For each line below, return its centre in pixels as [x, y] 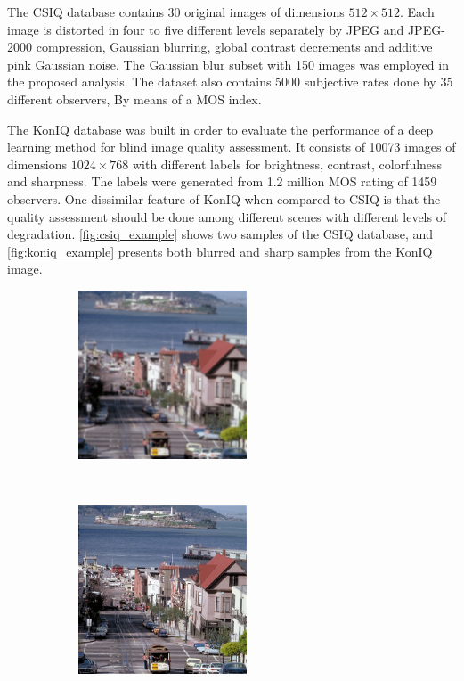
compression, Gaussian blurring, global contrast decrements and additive [234, 47]
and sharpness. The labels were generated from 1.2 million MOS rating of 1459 [222, 181]
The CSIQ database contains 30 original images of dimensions [176, 12]
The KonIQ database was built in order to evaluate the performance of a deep [220, 129]
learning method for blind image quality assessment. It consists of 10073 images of [232, 147]
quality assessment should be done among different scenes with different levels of [227, 216]
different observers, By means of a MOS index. [134, 98]
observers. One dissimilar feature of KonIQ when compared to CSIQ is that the [224, 198]
